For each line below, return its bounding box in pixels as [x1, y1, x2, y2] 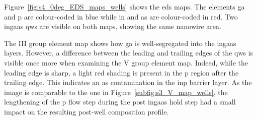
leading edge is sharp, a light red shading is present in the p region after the [4, 67, 239, 77]
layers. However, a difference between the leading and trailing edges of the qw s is [4, 47, 253, 58]
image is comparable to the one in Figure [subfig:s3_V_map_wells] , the [4, 86, 228, 97]
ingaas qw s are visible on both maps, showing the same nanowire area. [4, 21, 221, 31]
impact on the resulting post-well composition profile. [4, 106, 169, 116]
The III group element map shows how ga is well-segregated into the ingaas [4, 37, 236, 48]
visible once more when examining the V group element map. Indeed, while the [4, 57, 248, 67]
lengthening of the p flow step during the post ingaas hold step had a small [4, 96, 236, 107]
